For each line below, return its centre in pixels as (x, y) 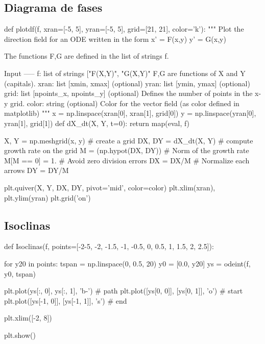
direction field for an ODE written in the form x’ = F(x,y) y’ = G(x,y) (115, 39)
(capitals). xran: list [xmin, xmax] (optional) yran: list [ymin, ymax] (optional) (127, 83)
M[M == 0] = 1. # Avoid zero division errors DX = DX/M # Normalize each (127, 160)
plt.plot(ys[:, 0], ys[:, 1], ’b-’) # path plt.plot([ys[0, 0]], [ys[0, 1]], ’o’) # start (124, 291)
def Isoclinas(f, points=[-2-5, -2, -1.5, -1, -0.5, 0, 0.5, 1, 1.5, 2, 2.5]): (109, 246)
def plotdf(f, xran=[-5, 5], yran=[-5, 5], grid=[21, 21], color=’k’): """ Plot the (124, 29)
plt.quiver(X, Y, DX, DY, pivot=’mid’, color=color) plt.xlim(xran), (110, 187)
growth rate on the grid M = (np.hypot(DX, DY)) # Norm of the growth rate (127, 150)
